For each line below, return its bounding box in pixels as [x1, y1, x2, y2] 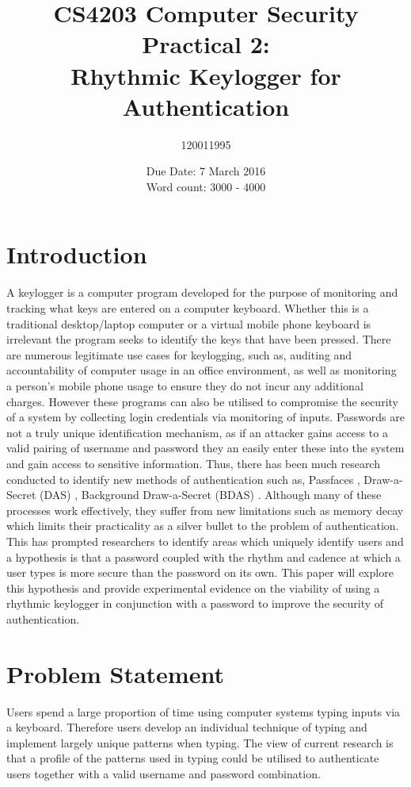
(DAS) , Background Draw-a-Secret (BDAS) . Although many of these [40, 486, 382, 503]
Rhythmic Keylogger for [70, 59, 341, 91]
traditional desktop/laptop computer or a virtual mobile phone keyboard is [6, 315, 371, 332]
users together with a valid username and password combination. [6, 765, 321, 781]
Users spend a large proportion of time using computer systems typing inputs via [6, 703, 401, 720]
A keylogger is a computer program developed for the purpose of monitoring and [6, 284, 398, 301]
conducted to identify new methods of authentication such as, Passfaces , [6, 470, 360, 487]
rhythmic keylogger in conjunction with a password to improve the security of [6, 595, 384, 612]
